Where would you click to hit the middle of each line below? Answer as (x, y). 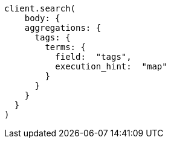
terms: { (65, 47)
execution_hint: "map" (111, 66)
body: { (42, 18)
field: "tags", (93, 57)
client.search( (40, 8)
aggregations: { (63, 28)
